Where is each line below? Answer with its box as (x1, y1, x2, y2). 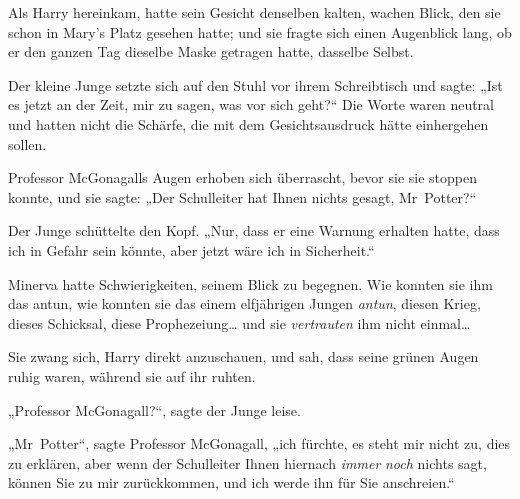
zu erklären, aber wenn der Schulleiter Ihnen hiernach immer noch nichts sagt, (8, 452, 487, 473)
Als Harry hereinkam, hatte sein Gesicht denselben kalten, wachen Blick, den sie (8, 2, 501, 22)
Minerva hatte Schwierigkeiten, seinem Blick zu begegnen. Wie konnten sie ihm (8, 273, 493, 294)
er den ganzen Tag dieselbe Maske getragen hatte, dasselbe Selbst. (8, 41, 414, 62)
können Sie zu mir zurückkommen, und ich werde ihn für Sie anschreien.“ (8, 472, 455, 493)
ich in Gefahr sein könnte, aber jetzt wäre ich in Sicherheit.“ (8, 239, 375, 260)
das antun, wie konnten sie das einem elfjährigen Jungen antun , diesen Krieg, (8, 293, 481, 314)
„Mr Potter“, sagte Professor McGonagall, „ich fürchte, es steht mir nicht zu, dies (8, 433, 511, 454)
